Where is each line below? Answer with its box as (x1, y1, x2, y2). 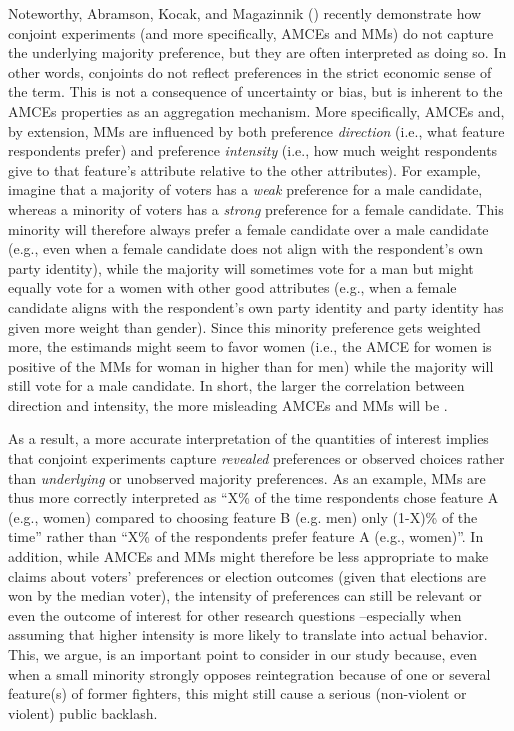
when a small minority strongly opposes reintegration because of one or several (8, 663, 491, 684)
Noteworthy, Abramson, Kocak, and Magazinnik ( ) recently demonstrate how (8, 3, 482, 23)
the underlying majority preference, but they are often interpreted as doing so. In (8, 42, 507, 63)
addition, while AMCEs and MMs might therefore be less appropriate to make (8, 546, 489, 567)
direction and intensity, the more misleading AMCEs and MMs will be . (8, 394, 448, 415)
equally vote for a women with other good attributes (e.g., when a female (8, 277, 457, 298)
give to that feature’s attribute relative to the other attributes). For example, (8, 159, 481, 180)
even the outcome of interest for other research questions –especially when (8, 604, 462, 625)
